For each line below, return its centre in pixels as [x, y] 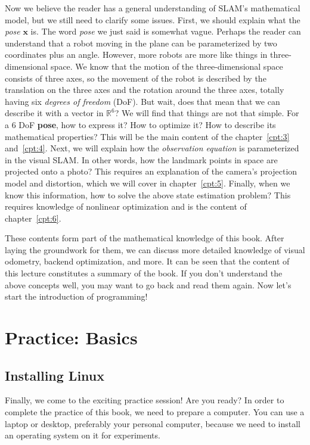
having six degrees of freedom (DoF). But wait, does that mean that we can [142, 101]
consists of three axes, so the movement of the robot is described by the [136, 78]
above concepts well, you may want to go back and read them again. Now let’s [148, 284]
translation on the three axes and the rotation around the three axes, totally [145, 90]
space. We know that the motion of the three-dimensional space [167, 66]
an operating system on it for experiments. [83, 435]
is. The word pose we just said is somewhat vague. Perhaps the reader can [166, 31]
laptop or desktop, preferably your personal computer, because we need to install [153, 423]
